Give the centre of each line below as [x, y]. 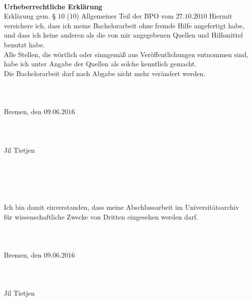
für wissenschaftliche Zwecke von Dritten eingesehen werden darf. [101, 216]
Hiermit [221, 16]
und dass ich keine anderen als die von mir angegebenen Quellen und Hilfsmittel [124, 35]
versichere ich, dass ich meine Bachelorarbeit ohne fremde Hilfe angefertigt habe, [124, 25]
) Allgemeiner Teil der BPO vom [125, 16]
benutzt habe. [25, 44]
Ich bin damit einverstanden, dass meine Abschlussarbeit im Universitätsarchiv [122, 207]
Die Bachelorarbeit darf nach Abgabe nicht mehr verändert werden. [105, 73]
